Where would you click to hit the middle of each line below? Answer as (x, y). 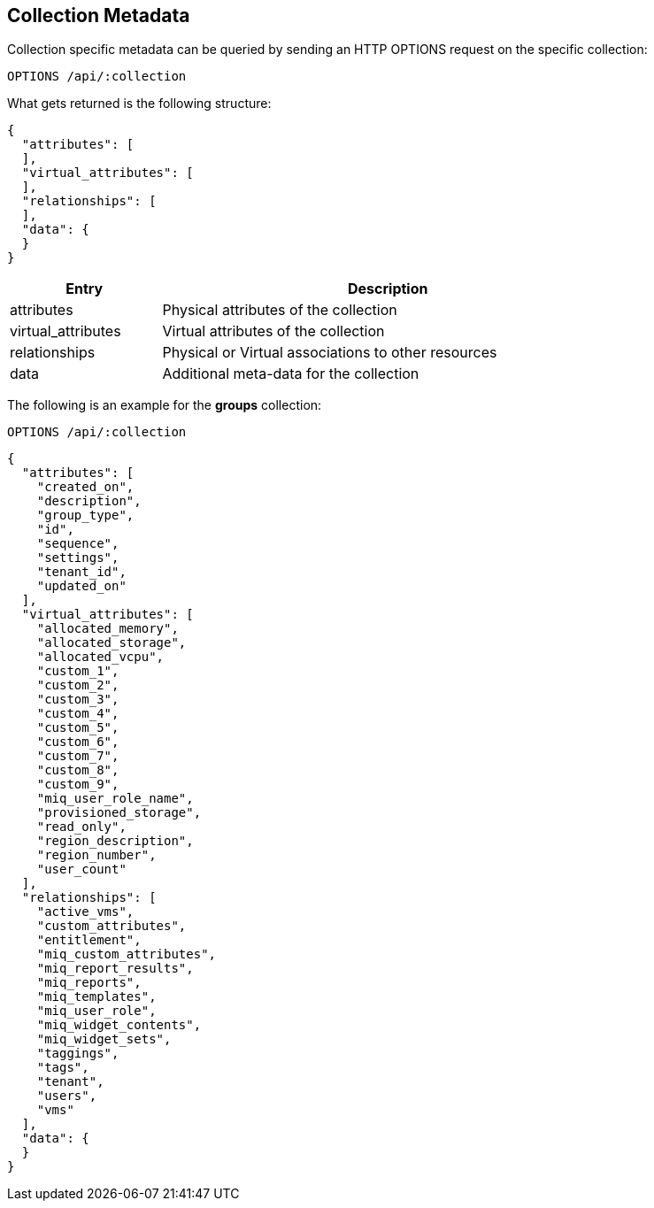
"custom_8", (78, 770)
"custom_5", (78, 728)
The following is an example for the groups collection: (165, 405)
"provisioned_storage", (119, 813)
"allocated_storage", (112, 643)
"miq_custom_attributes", (127, 954)
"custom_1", (78, 671)
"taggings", (78, 1054)
